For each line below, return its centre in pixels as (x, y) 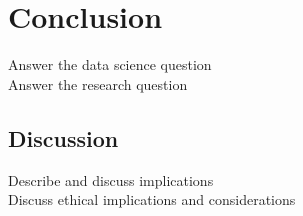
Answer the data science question (110, 64)
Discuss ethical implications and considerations (152, 199)
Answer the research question (98, 83)
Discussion (63, 137)
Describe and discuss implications (111, 179)
